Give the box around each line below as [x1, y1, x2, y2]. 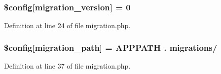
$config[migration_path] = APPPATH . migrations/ [4, 41, 218, 53]
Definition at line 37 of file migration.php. [4, 61, 131, 71]
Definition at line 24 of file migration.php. [4, 20, 131, 31]
